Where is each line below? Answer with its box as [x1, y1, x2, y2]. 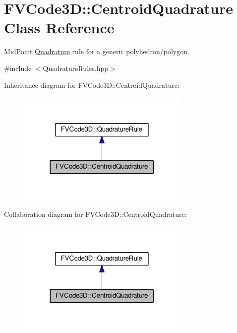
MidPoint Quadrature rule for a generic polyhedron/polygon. [4, 46, 189, 57]
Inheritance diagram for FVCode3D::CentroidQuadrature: [4, 79, 179, 90]
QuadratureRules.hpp [43, 63, 109, 73]
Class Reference [4, 17, 115, 38]
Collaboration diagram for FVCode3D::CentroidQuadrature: [4, 208, 187, 219]
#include [4, 63, 32, 73]
